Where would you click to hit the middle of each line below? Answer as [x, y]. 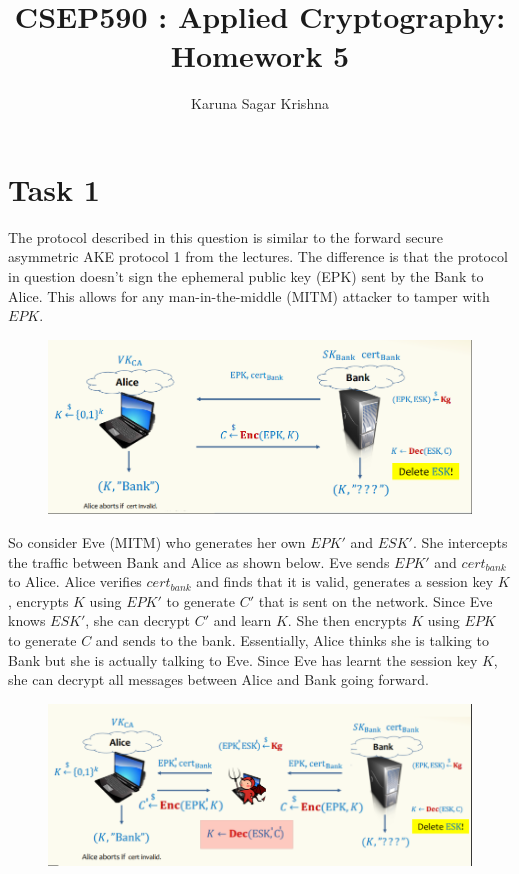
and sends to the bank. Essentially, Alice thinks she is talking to [292, 640]
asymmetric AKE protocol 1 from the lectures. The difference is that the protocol [258, 256]
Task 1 [54, 188]
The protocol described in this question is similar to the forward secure [226, 236]
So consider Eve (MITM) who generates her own [157, 542]
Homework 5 [260, 55]
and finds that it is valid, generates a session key [345, 581]
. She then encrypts [347, 620]
